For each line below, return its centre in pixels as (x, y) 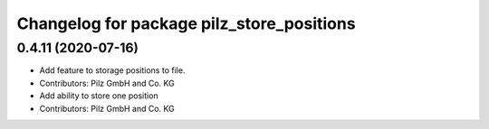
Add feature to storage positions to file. (112, 70)
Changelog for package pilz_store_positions (187, 23)
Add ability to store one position (99, 96)
